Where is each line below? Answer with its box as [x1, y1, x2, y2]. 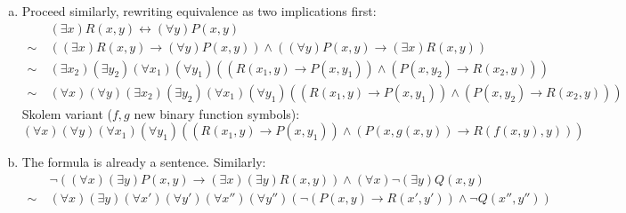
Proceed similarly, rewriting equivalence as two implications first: [21, 2, 377, 20]
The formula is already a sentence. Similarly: [21, 153, 266, 171]
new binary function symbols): [134, 104, 300, 122]
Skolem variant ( [21, 104, 112, 122]
